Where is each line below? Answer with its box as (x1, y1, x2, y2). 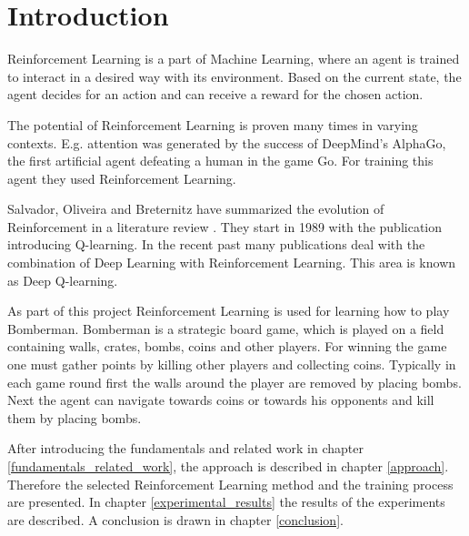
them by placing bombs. (7, 408, 142, 427)
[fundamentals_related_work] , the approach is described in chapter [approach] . (7, 457, 449, 475)
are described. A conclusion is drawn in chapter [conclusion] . (7, 510, 344, 529)
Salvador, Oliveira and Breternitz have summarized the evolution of (7, 199, 384, 218)
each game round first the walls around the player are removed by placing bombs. (7, 372, 462, 391)
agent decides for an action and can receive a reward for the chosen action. (7, 85, 424, 104)
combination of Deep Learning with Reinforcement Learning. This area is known (7, 253, 456, 272)
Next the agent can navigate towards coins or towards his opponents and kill (7, 390, 434, 410)
